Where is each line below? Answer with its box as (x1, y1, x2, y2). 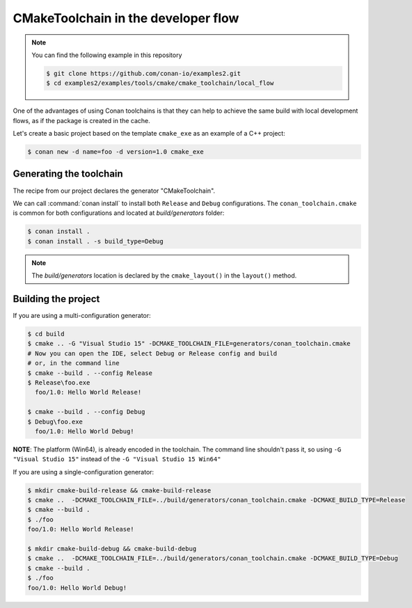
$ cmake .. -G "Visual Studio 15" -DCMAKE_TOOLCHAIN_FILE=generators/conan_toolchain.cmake (27, 339, 351, 348)
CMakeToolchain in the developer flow (13, 10, 239, 26)
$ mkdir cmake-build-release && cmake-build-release (27, 486, 212, 494)
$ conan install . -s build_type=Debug (27, 237, 164, 245)
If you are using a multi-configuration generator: (13, 312, 151, 319)
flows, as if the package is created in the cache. (13, 116, 151, 125)
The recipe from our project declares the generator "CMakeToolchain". (13, 186, 216, 195)
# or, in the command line (27, 359, 120, 367)
